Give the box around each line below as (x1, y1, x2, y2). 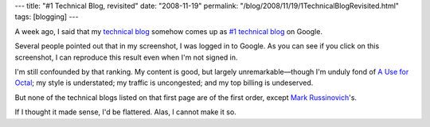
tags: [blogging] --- (14, 12, 79, 21)
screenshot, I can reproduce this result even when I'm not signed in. (14, 52, 238, 62)
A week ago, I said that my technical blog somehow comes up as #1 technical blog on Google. (14, 26, 322, 36)
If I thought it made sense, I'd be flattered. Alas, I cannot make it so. (14, 107, 236, 117)
